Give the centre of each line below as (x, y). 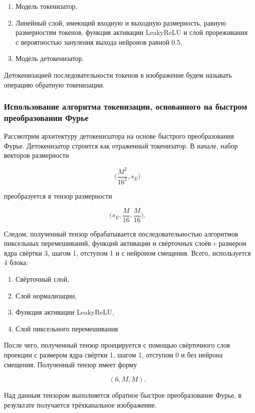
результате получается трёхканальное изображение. (80, 404)
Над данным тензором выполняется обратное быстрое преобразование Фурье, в (123, 395)
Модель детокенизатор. (50, 58)
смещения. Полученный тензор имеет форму (71, 364)
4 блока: (16, 262)
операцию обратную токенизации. (54, 84)
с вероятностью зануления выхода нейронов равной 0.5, (99, 42)
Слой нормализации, (46, 295)
